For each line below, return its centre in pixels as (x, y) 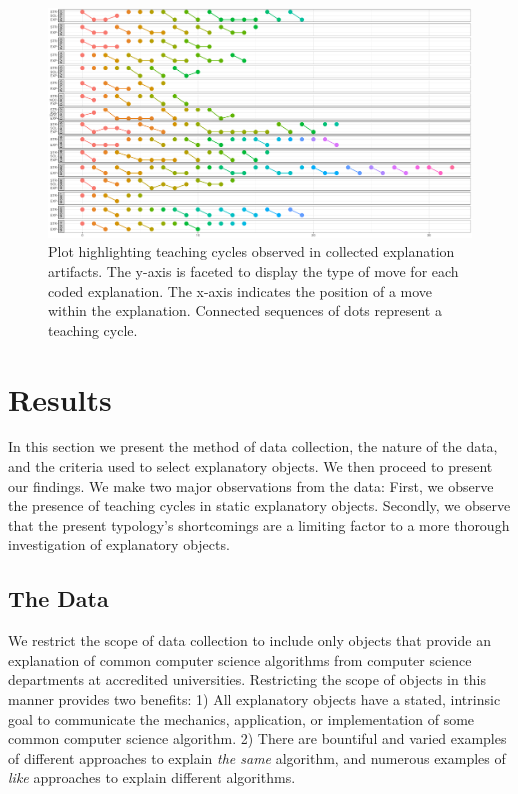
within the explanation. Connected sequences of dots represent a (245, 310)
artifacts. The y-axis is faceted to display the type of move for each (253, 270)
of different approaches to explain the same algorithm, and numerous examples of (257, 757)
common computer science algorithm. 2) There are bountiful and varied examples (257, 738)
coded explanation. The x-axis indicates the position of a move (240, 290)
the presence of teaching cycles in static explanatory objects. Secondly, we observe (259, 505)
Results (60, 398)
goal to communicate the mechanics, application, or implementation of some (241, 718)
